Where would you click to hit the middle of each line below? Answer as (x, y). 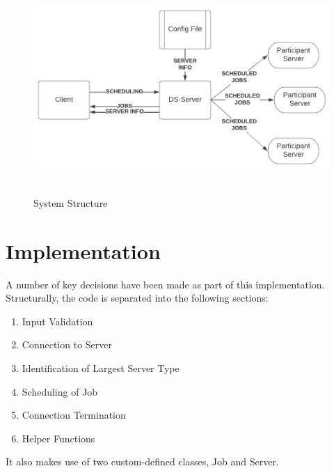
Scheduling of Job (60, 391)
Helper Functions (58, 438)
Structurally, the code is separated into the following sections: (137, 298)
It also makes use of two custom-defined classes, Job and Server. (142, 462)
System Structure (71, 202)
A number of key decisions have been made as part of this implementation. (165, 284)
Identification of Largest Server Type (101, 368)
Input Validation (57, 321)
